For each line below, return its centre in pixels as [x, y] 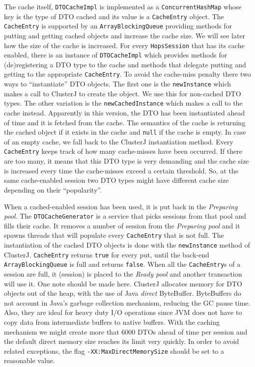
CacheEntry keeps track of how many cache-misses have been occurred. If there [123, 151]
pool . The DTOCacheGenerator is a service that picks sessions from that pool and [125, 216]
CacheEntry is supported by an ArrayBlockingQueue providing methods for [118, 26]
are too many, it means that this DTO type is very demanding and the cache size [127, 161]
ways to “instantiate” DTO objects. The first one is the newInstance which [117, 84]
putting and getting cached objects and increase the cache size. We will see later [125, 35]
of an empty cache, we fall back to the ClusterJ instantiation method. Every [119, 141]
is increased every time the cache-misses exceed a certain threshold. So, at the [121, 170]
